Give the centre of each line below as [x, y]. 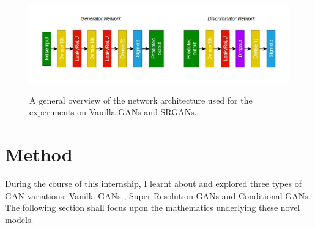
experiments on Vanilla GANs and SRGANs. [113, 112]
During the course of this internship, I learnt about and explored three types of [153, 184]
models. [19, 219]
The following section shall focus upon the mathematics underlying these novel [153, 207]
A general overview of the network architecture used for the [141, 100]
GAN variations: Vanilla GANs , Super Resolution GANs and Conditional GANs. [158, 195]
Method [39, 154]
